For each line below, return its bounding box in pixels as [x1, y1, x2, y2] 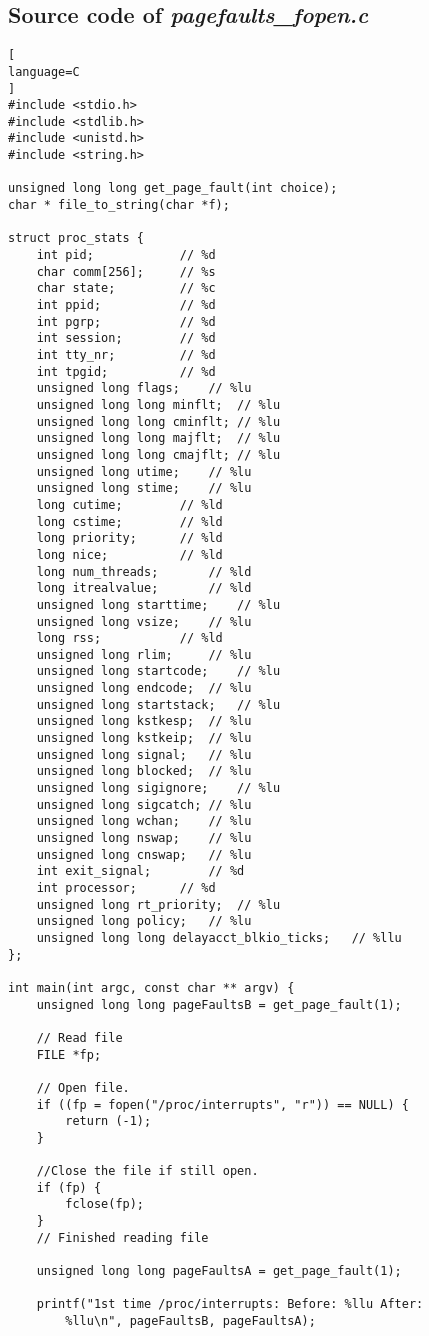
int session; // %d [36, 331, 216, 346]
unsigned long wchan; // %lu [36, 814, 252, 829]
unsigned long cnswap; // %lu [36, 847, 252, 862]
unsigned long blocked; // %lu [36, 764, 252, 779]
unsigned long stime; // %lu [36, 481, 252, 496]
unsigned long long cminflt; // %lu [36, 414, 281, 429]
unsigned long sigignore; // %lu [36, 781, 281, 796]
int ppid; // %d [36, 298, 216, 313]
